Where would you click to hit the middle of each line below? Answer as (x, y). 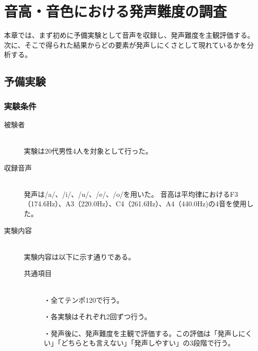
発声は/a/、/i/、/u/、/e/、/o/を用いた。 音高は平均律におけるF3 (131, 194)
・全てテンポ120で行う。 (84, 300)
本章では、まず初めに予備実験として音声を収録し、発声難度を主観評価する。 (129, 35)
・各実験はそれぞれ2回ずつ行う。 (98, 316)
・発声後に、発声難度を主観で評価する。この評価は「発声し (141, 333)
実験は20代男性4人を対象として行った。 (88, 151)
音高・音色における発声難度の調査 (116, 11)
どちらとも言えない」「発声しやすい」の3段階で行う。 (148, 343)
